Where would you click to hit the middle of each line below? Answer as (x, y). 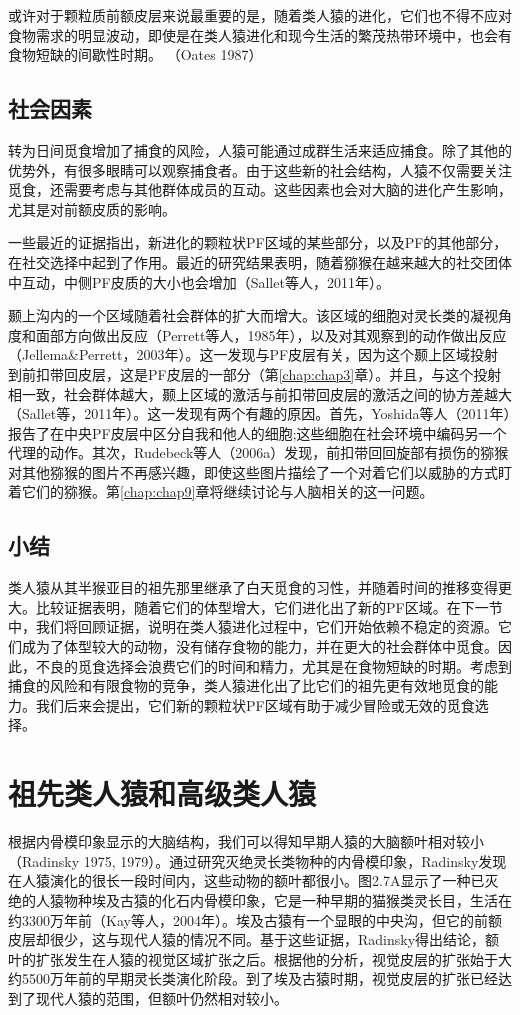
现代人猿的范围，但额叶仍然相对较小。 (161, 997)
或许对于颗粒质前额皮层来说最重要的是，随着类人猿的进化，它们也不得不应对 (260, 15)
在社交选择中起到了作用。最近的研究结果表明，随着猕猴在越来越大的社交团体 (260, 261)
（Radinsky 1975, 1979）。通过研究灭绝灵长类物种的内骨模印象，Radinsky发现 (257, 860)
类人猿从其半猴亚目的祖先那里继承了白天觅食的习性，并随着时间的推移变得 (253, 587)
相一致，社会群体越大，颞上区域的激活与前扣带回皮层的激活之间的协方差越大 (260, 393)
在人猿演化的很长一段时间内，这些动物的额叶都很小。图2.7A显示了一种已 (246, 880)
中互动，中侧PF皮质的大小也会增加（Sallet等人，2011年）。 (199, 281)
